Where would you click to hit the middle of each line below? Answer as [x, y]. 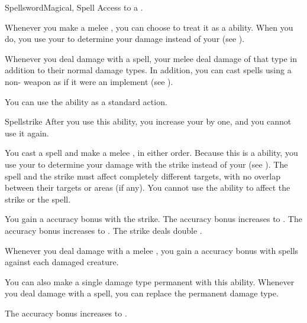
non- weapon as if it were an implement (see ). [89, 81]
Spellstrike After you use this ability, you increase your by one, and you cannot [148, 121]
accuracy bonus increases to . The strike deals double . [104, 230]
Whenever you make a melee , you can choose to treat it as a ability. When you [149, 27]
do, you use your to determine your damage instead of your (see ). [125, 39]
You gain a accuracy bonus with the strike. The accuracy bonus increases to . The [153, 219]
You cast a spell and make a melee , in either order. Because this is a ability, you [151, 153]
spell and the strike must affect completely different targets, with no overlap [143, 176]
